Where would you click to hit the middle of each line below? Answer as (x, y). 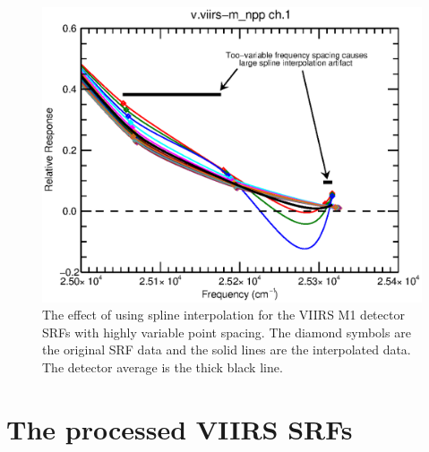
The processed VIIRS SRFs (180, 428)
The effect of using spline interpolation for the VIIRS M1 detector (223, 315)
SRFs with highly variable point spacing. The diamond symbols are (227, 332)
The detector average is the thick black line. (163, 367)
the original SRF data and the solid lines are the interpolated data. (227, 350)
